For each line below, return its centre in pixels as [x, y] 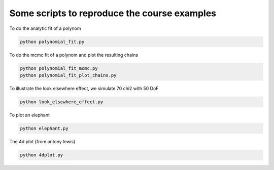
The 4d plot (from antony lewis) [42, 141]
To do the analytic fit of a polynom [45, 28]
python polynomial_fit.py [52, 41]
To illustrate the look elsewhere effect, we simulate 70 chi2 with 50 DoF [84, 88]
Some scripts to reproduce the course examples [113, 13]
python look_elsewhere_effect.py [62, 102]
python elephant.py [44, 128]
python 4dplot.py [42, 155]
